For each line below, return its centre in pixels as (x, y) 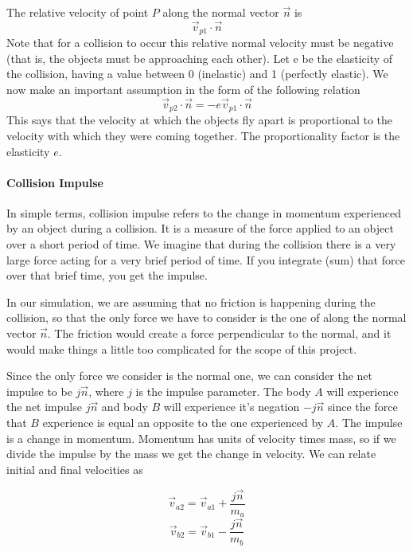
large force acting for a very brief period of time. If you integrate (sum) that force (206, 259)
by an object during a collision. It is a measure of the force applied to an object (200, 228)
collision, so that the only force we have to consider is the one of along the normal (206, 317)
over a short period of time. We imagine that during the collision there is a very (201, 244)
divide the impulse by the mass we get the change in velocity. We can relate (191, 454)
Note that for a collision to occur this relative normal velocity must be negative (200, 43)
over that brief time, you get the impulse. (107, 275)
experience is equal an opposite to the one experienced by (183, 423)
